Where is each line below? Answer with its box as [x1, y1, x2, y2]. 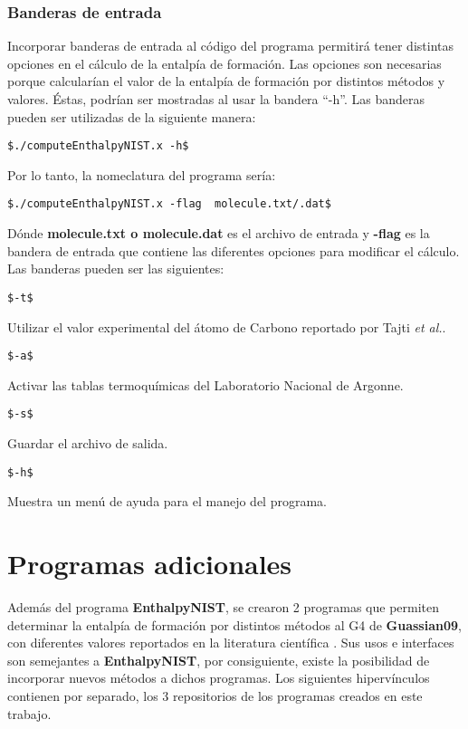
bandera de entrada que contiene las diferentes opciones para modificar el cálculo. [7, 241, 460, 260]
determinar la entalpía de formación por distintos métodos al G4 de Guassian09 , [7, 615, 462, 634]
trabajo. [7, 704, 52, 723]
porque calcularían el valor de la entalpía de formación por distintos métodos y [7, 72, 445, 91]
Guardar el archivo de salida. [7, 434, 168, 453]
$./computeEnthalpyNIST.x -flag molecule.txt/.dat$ [7, 197, 331, 211]
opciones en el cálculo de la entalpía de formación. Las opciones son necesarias [7, 53, 442, 72]
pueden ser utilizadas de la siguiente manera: [7, 107, 256, 126]
